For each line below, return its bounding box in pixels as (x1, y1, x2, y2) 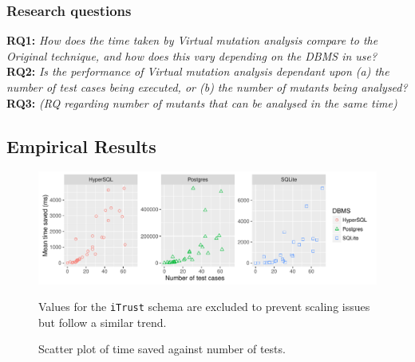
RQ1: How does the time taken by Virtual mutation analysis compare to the (6, 32, 378, 49)
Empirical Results (6, 133, 156, 158)
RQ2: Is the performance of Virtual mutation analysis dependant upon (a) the (6, 63, 389, 80)
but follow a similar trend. (38, 313, 167, 330)
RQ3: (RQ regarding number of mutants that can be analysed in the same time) (6, 94, 397, 111)
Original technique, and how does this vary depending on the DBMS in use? (6, 47, 377, 64)
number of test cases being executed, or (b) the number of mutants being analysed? (6, 79, 408, 95)
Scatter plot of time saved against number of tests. (38, 340, 286, 357)
